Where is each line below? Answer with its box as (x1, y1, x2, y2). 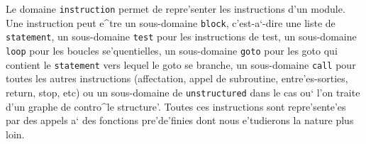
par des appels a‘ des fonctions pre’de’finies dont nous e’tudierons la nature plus (6, 113, 354, 128)
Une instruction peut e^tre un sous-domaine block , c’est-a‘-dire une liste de (6, 15, 335, 30)
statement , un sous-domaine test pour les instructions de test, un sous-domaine (6, 29, 357, 44)
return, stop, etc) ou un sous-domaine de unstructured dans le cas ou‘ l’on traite (6, 84, 360, 99)
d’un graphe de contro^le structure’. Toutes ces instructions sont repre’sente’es (6, 99, 346, 113)
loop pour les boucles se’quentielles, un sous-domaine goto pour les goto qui (6, 43, 338, 57)
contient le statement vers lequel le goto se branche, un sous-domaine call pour (6, 57, 356, 72)
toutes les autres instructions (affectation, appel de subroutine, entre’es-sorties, (6, 71, 348, 86)
